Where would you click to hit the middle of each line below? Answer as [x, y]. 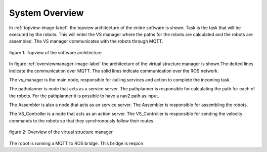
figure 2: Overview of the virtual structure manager [61, 132]
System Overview [46, 13]
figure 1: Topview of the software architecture [55, 52]
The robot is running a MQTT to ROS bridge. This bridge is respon [76, 143]
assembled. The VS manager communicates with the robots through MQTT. [86, 41]
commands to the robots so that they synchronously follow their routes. [82, 120]
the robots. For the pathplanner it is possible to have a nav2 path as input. [84, 96]
